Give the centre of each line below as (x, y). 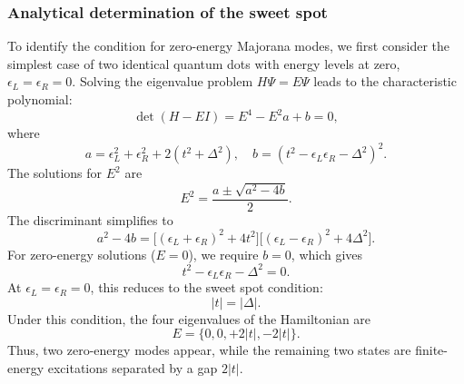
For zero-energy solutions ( (82, 254)
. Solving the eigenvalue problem (163, 81)
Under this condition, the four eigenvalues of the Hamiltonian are (189, 318)
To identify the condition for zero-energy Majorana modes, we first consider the (228, 46)
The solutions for (55, 173)
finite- (432, 350)
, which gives (327, 254)
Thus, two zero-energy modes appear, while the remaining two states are (209, 350)
